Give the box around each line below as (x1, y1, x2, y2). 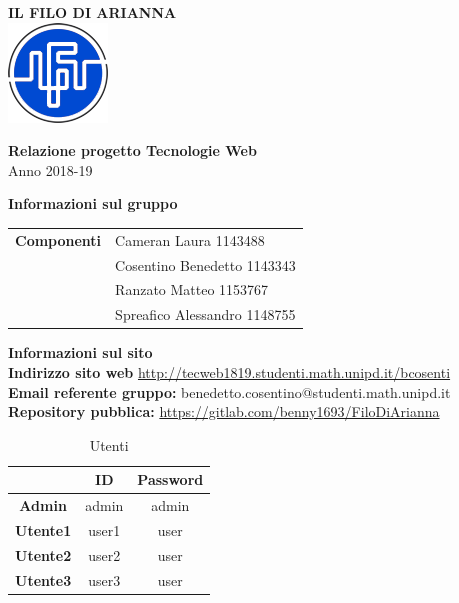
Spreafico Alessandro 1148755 (115, 304, 296, 325)
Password (137, 469, 204, 490)
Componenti (15, 229, 102, 250)
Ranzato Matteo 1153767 (115, 279, 269, 300)
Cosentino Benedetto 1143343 (115, 254, 296, 275)
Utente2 (15, 544, 72, 565)
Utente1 (15, 520, 72, 540)
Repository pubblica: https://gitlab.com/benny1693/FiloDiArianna (8, 401, 440, 422)
